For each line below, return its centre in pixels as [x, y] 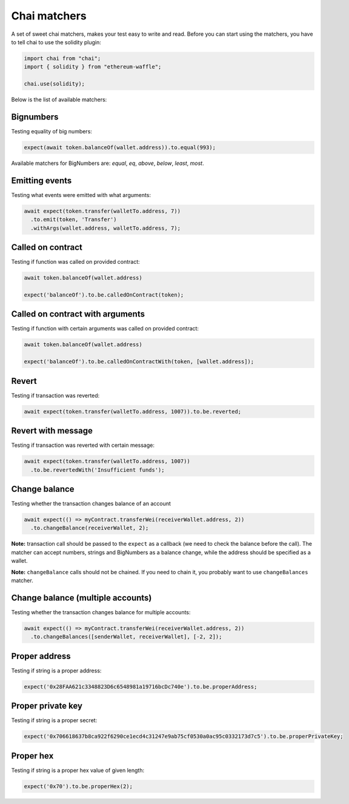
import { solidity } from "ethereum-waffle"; [93, 67]
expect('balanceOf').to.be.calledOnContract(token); [104, 295]
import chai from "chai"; [62, 58]
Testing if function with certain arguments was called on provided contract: [105, 329]
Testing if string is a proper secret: [54, 720]
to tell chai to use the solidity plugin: [56, 42]
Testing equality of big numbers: [52, 131]
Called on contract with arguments [78, 314]
